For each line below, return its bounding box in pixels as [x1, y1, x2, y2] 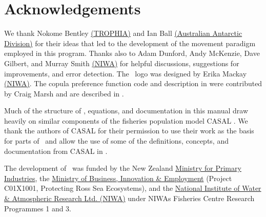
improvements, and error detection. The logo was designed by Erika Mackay [4, 68, 247, 78]
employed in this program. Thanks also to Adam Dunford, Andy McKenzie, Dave [4, 48, 260, 58]
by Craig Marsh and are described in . [4, 88, 124, 98]
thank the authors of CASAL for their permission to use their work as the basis [4, 125, 254, 136]
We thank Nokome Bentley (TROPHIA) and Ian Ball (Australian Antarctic [4, 28, 242, 38]
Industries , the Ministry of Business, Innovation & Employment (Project [4, 172, 232, 183]
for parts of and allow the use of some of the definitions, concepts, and [4, 135, 229, 146]
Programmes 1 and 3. [4, 203, 72, 213]
